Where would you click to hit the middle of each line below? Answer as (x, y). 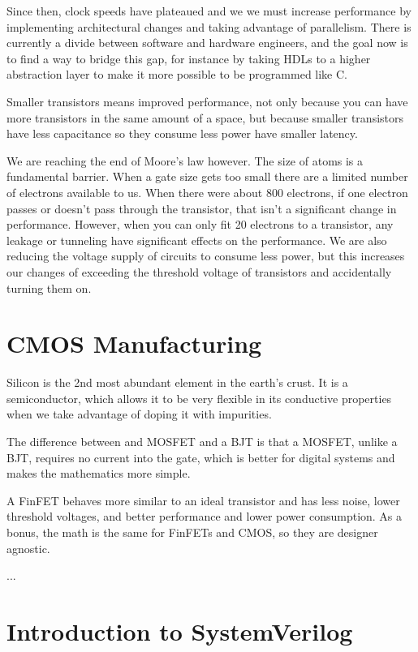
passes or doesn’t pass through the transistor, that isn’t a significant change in (202, 208)
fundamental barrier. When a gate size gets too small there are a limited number (207, 176)
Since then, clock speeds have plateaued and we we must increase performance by (209, 11)
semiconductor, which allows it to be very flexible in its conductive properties (199, 398)
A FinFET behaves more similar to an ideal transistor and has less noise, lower (203, 500)
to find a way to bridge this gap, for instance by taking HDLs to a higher (189, 58)
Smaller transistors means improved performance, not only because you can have (207, 101)
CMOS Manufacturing (134, 343)
